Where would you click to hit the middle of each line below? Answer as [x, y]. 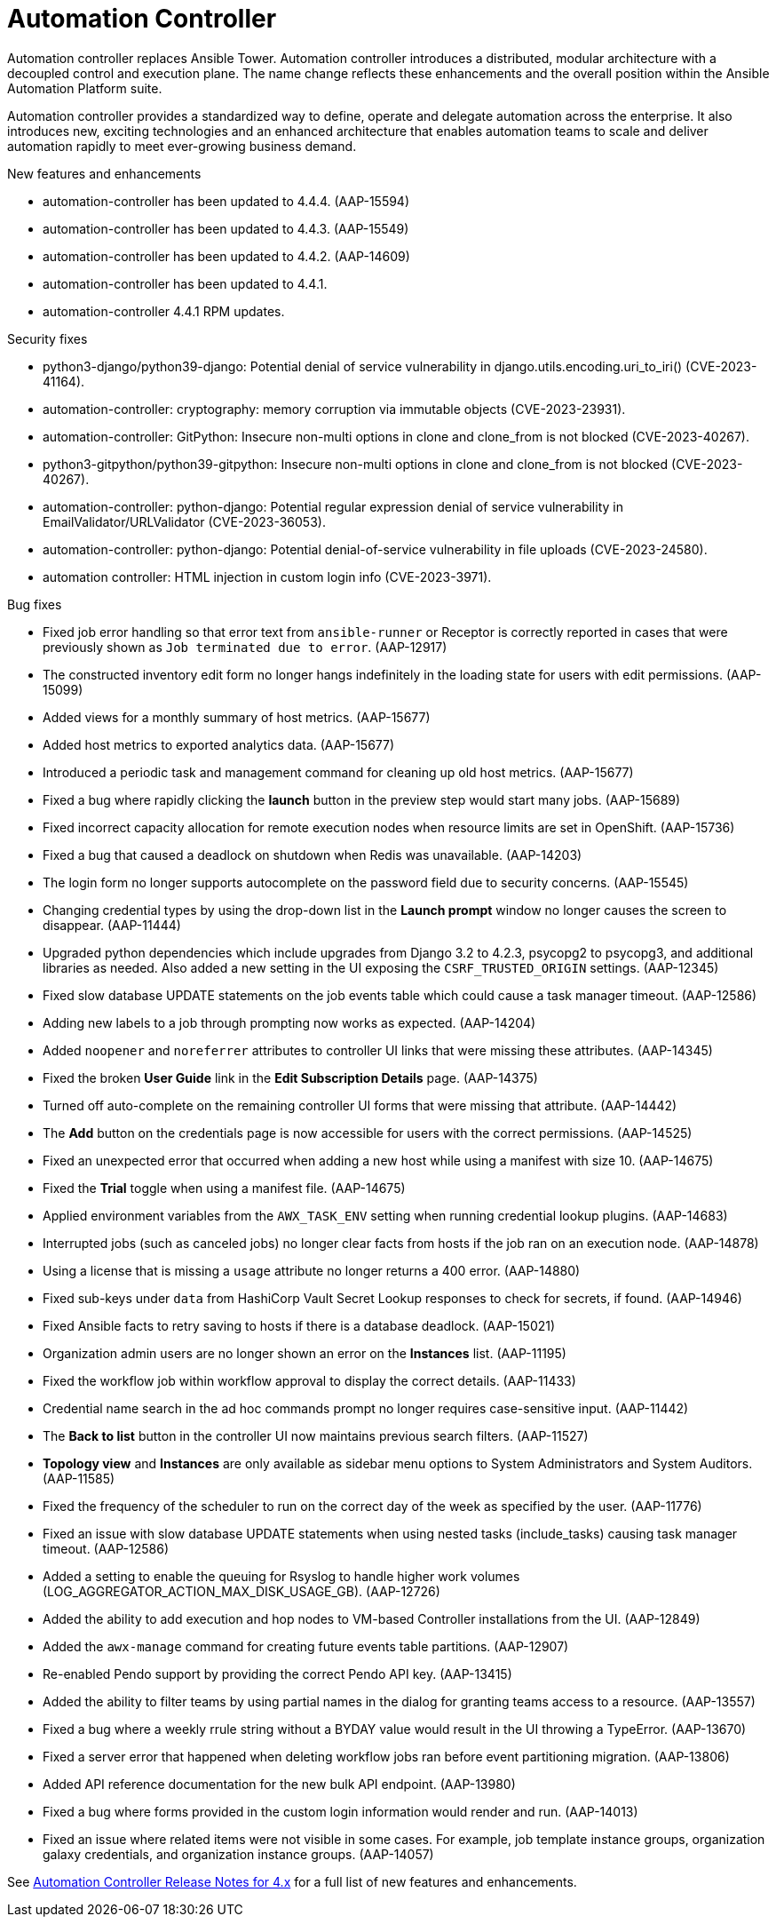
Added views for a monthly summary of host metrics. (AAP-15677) [237, 717]
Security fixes [48, 338]
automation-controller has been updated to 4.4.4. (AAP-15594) [226, 201]
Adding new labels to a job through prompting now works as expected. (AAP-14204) [289, 1022]
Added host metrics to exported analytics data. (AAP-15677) [219, 744]
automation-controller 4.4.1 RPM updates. [164, 311]
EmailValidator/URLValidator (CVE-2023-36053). [184, 521]
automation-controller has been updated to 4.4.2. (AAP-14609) [226, 256]
